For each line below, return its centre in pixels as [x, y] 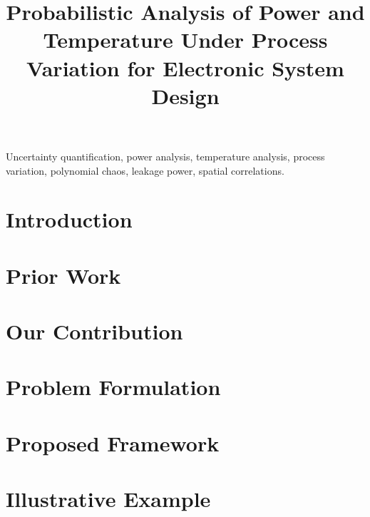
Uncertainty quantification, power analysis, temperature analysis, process [165, 156]
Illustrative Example [108, 499]
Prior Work [63, 275]
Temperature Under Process [185, 40]
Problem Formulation [113, 387]
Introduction [69, 219]
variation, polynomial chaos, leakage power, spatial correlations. [145, 170]
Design [185, 95]
